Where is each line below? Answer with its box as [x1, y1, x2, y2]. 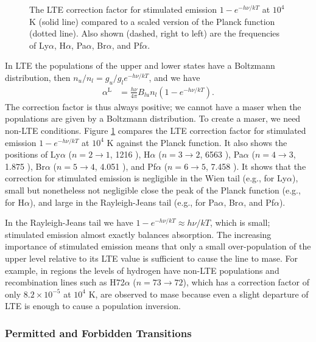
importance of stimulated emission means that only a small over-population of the [5, 240, 311, 253]
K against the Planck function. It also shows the [107, 136, 287, 148]
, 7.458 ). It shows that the [205, 159, 306, 172]
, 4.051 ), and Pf [94, 159, 156, 172]
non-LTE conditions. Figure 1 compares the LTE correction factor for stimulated [5, 124, 306, 136]
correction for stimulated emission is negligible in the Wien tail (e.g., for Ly [5, 172, 287, 184]
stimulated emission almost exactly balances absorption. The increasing [5, 228, 272, 240]
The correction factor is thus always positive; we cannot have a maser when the [5, 100, 301, 113]
